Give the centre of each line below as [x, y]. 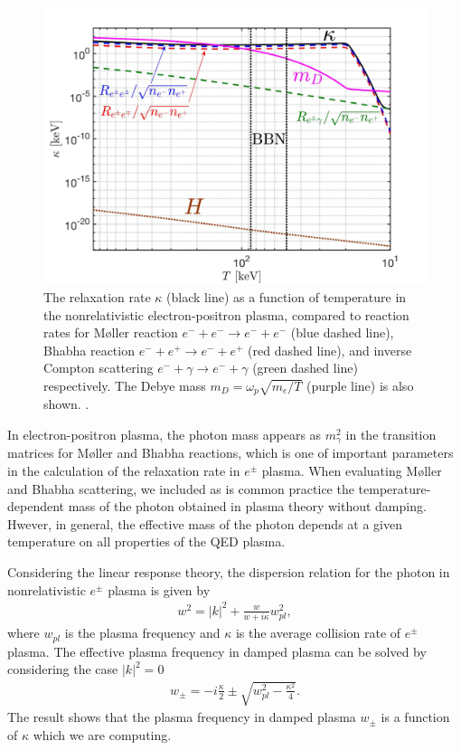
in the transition [391, 435]
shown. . [66, 404]
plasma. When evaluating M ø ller [352, 471]
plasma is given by [159, 589]
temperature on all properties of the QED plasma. [146, 541]
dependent [36, 506]
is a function [415, 717]
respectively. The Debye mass [125, 385]
